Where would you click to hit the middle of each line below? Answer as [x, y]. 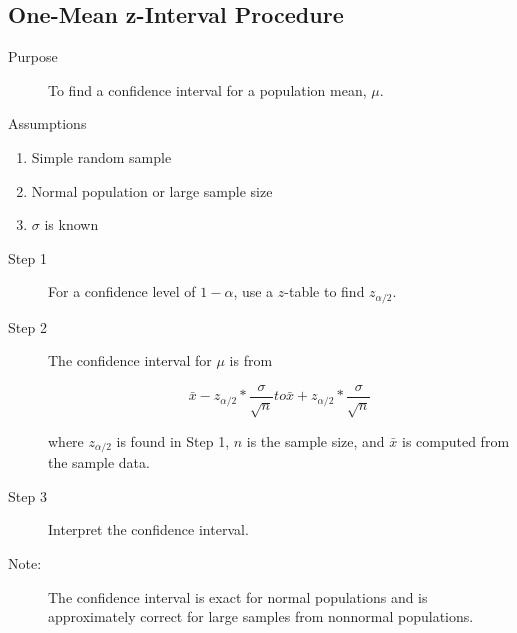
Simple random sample [101, 156]
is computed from [455, 440]
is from [251, 360]
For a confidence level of [122, 291]
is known [71, 224]
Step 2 [27, 326]
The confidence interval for [130, 360]
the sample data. [99, 462]
